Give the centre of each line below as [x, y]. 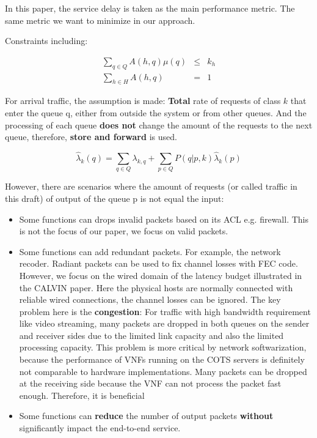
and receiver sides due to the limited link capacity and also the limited [151, 335]
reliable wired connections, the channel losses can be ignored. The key [150, 299]
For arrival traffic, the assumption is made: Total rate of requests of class [143, 101]
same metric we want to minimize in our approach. [100, 20]
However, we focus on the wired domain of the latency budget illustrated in [161, 275]
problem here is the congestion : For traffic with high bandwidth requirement [165, 311]
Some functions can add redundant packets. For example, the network [150, 251]
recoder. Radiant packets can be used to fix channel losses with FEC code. [158, 263]
